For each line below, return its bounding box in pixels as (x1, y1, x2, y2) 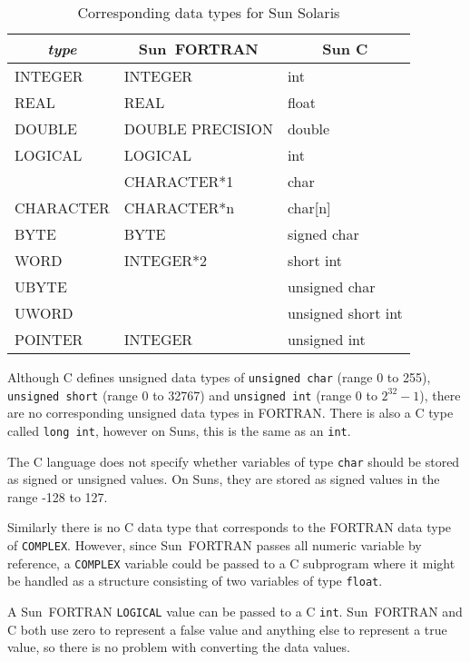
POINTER (15, 329, 83, 350)
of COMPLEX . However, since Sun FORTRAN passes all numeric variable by (7, 536, 422, 554)
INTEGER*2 (123, 250, 208, 271)
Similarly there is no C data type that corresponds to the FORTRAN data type (7, 518, 452, 537)
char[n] (287, 197, 331, 218)
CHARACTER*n (123, 197, 235, 218)
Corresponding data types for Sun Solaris (77, 2, 340, 23)
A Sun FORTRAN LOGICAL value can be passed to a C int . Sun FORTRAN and (7, 601, 463, 620)
